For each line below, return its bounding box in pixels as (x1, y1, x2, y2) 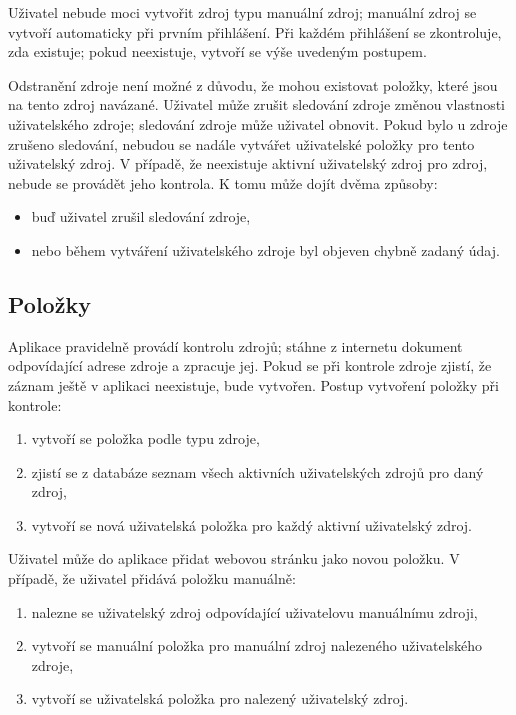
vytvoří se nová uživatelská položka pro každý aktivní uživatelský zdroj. (31, 514, 472, 535)
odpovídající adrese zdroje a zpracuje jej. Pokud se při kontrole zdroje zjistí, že (8, 355, 492, 376)
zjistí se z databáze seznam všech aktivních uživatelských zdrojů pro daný (31, 461, 484, 482)
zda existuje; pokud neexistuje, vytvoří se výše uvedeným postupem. (8, 41, 427, 62)
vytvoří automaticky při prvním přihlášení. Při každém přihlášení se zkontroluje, (8, 21, 502, 42)
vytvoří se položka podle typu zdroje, (31, 428, 260, 449)
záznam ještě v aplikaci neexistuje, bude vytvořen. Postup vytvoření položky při (8, 374, 499, 395)
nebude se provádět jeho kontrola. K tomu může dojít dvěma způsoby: (8, 172, 438, 193)
